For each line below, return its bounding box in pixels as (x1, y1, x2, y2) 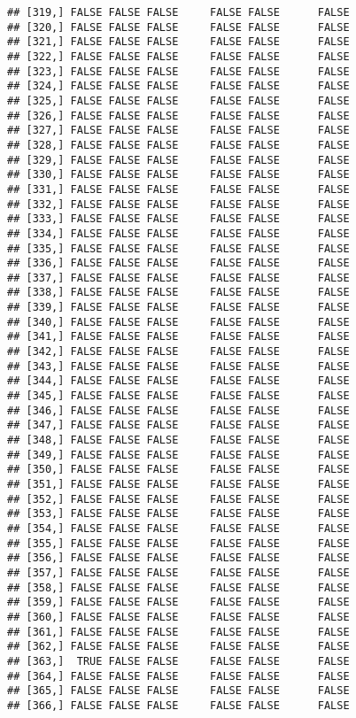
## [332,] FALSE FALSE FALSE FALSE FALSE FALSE (7, 197, 350, 211)
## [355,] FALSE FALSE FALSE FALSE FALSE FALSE (7, 537, 350, 550)
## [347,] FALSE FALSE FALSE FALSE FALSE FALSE (7, 419, 350, 432)
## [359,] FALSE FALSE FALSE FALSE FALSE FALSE (7, 596, 350, 609)
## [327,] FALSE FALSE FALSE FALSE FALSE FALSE (7, 124, 350, 137)
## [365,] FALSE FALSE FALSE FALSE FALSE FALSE (7, 684, 350, 698)
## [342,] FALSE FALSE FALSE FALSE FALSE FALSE (7, 345, 350, 359)
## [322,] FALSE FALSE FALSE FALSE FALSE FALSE (7, 50, 350, 63)
